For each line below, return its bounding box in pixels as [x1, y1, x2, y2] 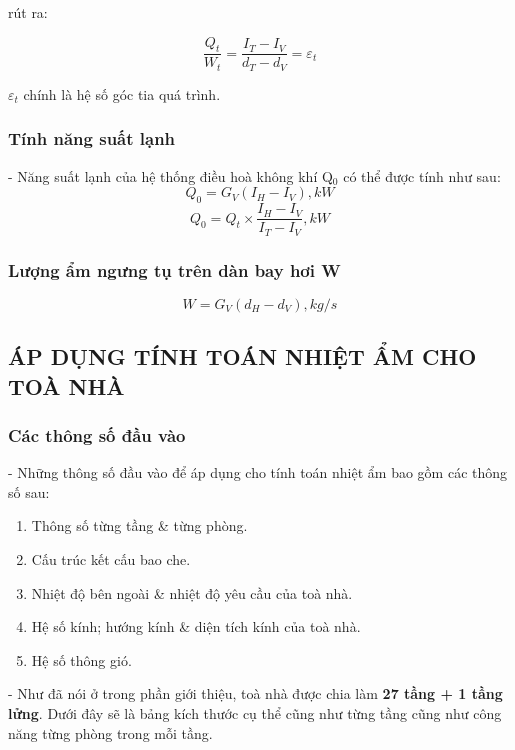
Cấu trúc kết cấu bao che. [31, 548, 191, 569]
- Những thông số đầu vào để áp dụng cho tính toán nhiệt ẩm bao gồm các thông [8, 462, 508, 483]
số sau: [8, 481, 50, 502]
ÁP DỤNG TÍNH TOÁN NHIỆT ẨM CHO [8, 341, 477, 372]
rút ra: [8, 2, 48, 22]
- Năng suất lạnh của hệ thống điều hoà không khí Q [8, 165, 333, 186]
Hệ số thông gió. [31, 649, 132, 670]
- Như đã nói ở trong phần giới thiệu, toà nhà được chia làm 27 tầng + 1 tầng [8, 683, 503, 704]
